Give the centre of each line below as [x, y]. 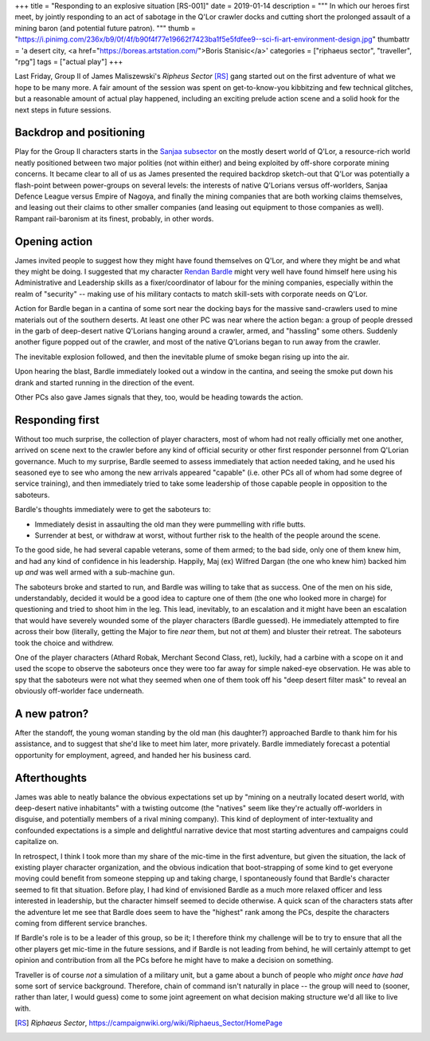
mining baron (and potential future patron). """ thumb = [106, 28]
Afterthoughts [51, 778]
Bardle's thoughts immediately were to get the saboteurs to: [113, 510]
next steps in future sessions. [63, 110]
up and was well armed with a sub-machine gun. [95, 572]
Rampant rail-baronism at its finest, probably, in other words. [114, 219]
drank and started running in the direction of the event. [105, 382]
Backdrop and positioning [80, 133]
